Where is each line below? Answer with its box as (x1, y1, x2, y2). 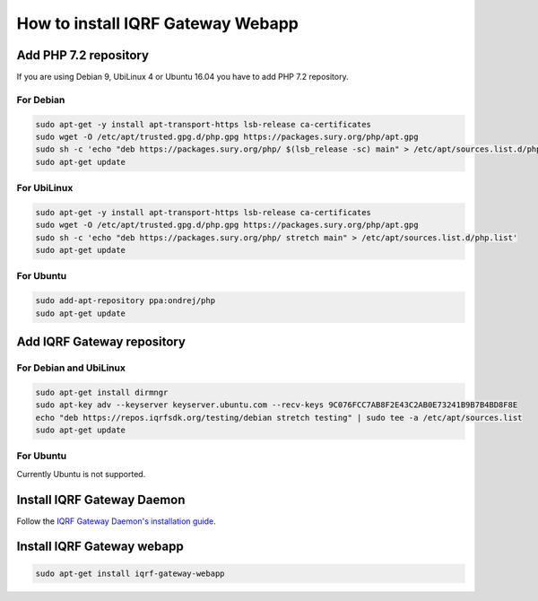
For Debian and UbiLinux (16, 361, 126, 374)
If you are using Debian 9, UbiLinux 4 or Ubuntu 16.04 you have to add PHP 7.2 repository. (16, 72, 349, 83)
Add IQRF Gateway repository (16, 335, 186, 350)
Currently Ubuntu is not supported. (16, 468, 146, 479)
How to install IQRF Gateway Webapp (16, 13, 299, 33)
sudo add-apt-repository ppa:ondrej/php (35, 296, 215, 306)
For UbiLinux (16, 182, 74, 195)
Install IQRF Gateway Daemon (16, 492, 186, 507)
